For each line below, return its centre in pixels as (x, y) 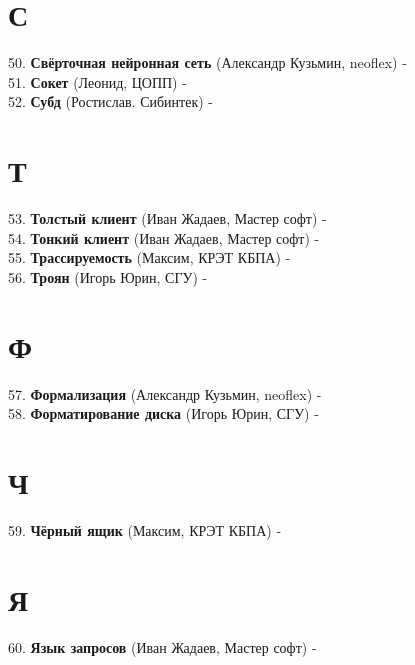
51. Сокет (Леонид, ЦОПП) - (97, 81)
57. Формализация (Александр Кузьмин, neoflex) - (165, 393)
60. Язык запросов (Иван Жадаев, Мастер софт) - (162, 646)
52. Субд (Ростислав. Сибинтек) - (111, 101)
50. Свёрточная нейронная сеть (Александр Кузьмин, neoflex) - (207, 62)
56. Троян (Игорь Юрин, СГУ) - (108, 276)
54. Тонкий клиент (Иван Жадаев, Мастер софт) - (164, 237)
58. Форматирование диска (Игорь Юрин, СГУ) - (163, 413)
